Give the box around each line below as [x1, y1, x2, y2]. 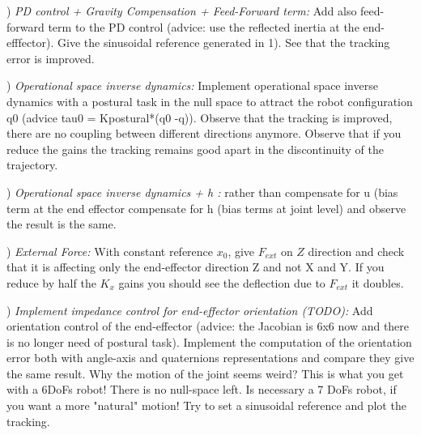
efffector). [6, 34, 54, 51]
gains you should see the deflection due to [118, 274, 325, 291]
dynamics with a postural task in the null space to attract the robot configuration [6, 92, 413, 109]
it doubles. [351, 274, 404, 291]
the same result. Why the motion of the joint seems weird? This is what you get [6, 365, 404, 382]
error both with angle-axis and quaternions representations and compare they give [6, 349, 415, 366]
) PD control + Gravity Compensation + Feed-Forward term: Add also [6, 2, 357, 19]
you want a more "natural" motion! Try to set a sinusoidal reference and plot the [6, 397, 406, 414]
